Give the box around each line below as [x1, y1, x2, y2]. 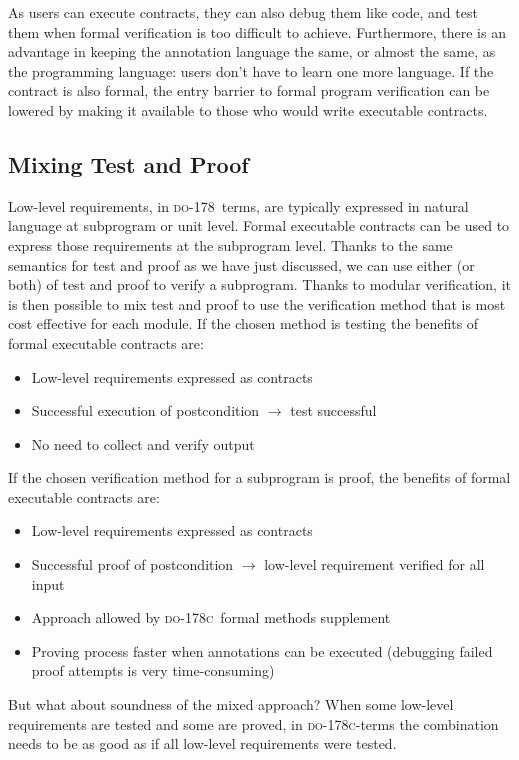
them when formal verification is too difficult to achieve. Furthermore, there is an [8, 21, 506, 42]
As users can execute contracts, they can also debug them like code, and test [8, 2, 478, 22]
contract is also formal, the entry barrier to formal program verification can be [8, 80, 490, 101]
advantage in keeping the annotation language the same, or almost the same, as [8, 41, 496, 62]
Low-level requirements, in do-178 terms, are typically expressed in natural [8, 195, 469, 216]
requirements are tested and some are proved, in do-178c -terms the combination [8, 713, 499, 734]
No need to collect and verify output [31, 433, 255, 454]
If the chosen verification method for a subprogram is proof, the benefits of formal [8, 467, 511, 488]
